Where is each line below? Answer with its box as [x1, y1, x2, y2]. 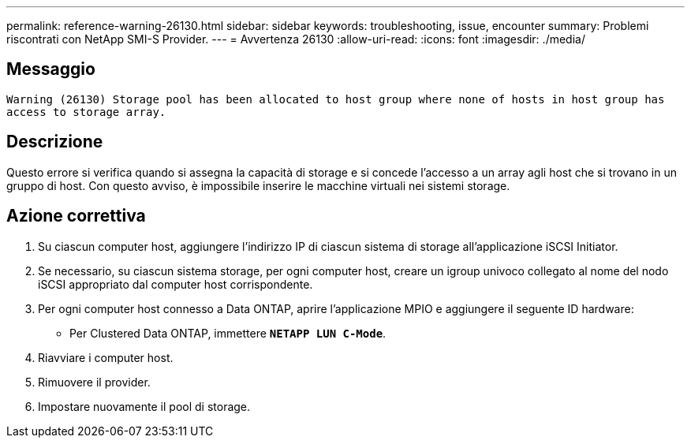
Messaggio [6, 59, 95, 80]
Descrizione [6, 132, 103, 152]
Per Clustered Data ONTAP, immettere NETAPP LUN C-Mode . [69, 326, 387, 340]
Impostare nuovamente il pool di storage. [38, 399, 251, 413]
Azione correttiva [6, 206, 146, 226]
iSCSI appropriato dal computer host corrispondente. [38, 277, 313, 291]
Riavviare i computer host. [38, 350, 174, 364]
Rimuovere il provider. [38, 375, 151, 389]
